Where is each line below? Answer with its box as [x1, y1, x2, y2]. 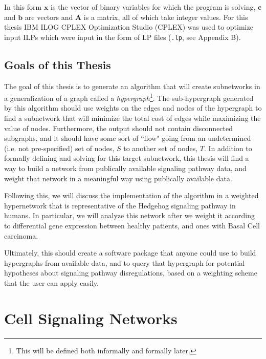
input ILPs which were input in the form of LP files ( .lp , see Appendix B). [4, 31, 241, 42]
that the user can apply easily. [4, 277, 99, 288]
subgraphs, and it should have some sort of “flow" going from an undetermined [4, 133, 251, 143]
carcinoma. [4, 230, 38, 241]
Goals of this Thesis [4, 56, 111, 72]
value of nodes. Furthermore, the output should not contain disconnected [4, 122, 233, 133]
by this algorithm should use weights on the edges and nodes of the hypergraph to [4, 102, 262, 113]
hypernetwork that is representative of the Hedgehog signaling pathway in [4, 200, 236, 210]
